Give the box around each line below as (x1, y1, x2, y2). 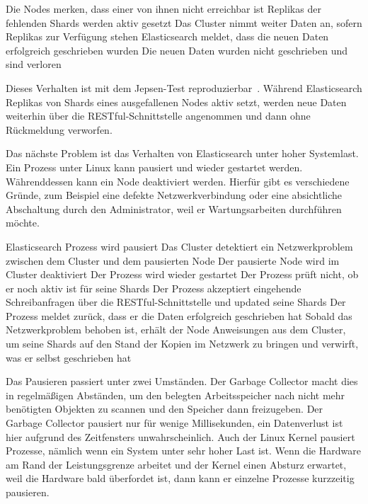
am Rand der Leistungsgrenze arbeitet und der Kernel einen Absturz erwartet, (6, 457, 347, 471)
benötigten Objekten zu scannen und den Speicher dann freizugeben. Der (6, 401, 323, 416)
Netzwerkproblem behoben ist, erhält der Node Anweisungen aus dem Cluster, (6, 322, 346, 337)
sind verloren (6, 57, 62, 71)
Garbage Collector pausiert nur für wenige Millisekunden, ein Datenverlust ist (6, 416, 343, 430)
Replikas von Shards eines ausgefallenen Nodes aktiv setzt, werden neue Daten (6, 94, 347, 109)
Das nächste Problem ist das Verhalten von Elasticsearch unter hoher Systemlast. (6, 146, 359, 161)
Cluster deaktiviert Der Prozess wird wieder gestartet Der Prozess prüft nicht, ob (6, 267, 359, 282)
